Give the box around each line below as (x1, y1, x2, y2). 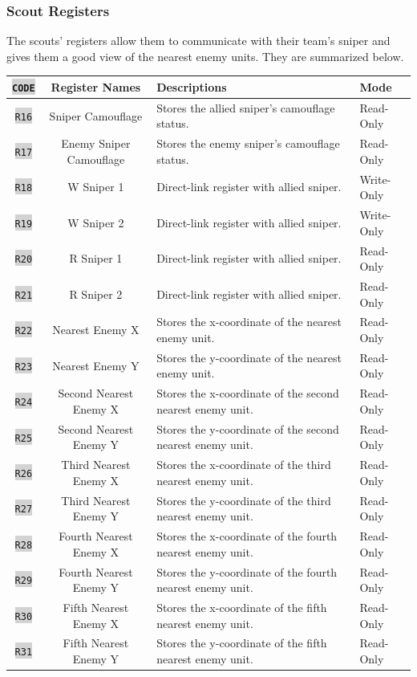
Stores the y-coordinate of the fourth (156, 563, 338, 580)
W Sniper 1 (67, 178, 124, 195)
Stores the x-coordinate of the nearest (156, 313, 342, 330)
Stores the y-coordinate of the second (156, 420, 339, 437)
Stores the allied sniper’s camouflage (156, 99, 335, 116)
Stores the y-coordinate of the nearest (156, 349, 342, 365)
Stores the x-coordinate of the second (156, 385, 339, 402)
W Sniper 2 (67, 214, 124, 230)
